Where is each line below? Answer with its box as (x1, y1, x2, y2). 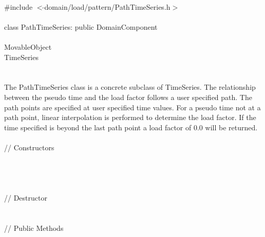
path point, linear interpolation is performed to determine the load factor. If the (4, 112, 256, 123)
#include (4, 1, 33, 12)
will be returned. (205, 122, 258, 132)
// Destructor (4, 192, 47, 203)
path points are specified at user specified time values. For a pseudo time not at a (4, 102, 261, 112)
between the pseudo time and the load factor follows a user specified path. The (4, 91, 252, 102)
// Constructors (4, 142, 54, 152)
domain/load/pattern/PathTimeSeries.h (44, 1, 171, 12)
